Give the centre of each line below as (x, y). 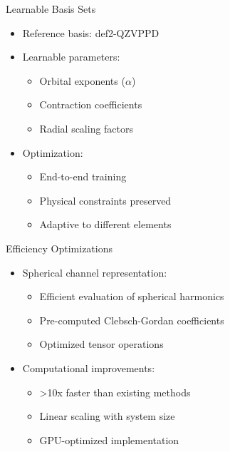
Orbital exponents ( (82, 80)
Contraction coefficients (91, 104)
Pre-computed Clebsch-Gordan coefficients (132, 320)
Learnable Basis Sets (51, 9)
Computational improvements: (89, 368)
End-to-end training (83, 176)
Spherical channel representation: (95, 272)
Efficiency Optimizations (59, 248)
